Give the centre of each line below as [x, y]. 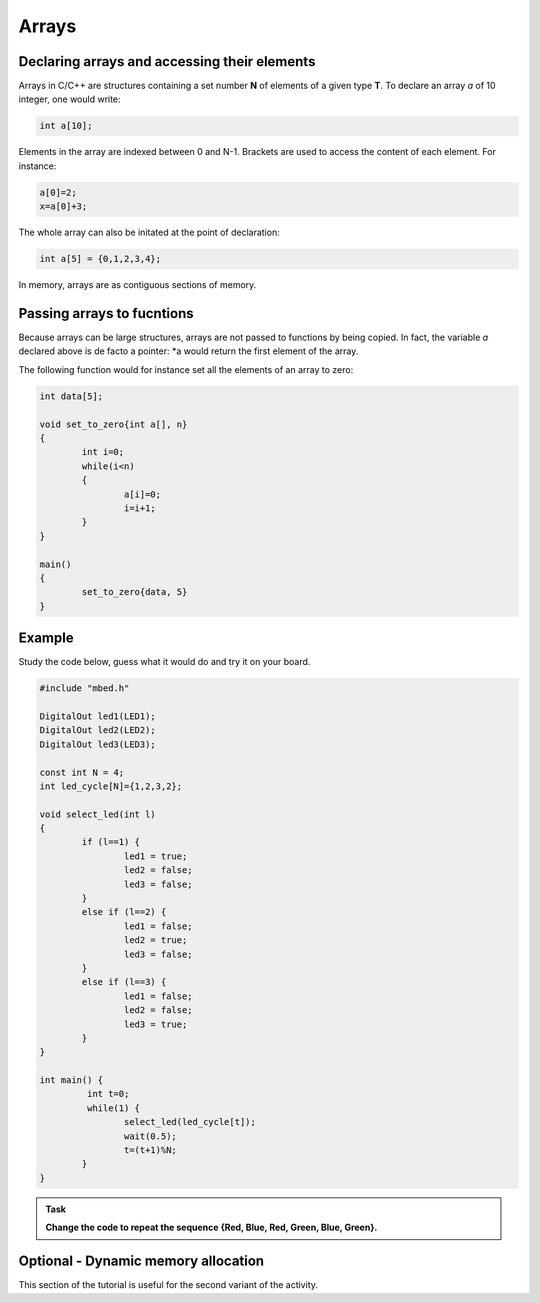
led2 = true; [155, 940]
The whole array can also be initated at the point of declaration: [149, 232]
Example [46, 638]
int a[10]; [66, 126]
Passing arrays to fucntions [106, 313]
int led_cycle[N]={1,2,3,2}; [111, 786]
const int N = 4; [82, 772]
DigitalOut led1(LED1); [98, 716]
